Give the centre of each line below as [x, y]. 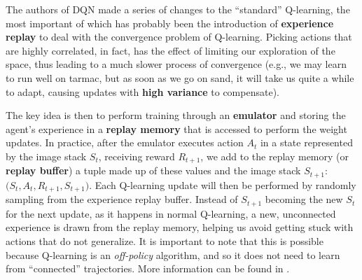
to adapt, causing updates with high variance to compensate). [142, 91]
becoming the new [304, 199]
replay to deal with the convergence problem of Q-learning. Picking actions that [179, 37]
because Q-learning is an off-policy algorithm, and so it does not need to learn [173, 254]
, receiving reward [137, 156]
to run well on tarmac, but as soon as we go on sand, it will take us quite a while [180, 77]
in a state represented [306, 142]
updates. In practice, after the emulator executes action [125, 142]
